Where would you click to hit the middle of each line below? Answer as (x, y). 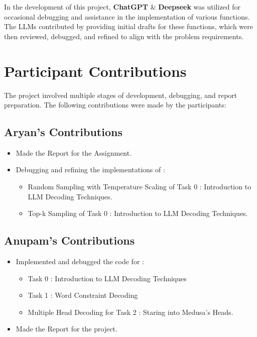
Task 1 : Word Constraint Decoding (83, 295)
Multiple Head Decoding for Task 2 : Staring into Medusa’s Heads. (131, 312)
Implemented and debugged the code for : (80, 261)
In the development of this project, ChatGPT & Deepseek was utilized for (122, 7)
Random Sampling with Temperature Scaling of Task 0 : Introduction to (140, 187)
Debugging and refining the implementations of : (90, 170)
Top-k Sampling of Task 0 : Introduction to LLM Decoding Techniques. (138, 213)
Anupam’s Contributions (70, 240)
